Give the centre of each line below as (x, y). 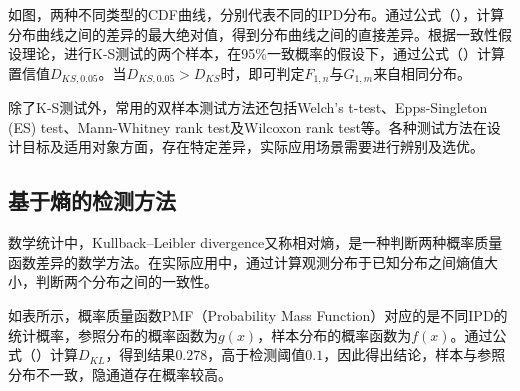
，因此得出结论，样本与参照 (414, 354)
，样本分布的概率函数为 (334, 334)
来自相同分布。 (422, 72)
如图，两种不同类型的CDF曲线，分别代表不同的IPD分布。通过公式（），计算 (256, 14)
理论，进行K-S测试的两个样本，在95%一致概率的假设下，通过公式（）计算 (263, 53)
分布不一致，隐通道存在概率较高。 (120, 373)
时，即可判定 (262, 72)
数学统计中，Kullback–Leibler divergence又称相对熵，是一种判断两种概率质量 (255, 242)
